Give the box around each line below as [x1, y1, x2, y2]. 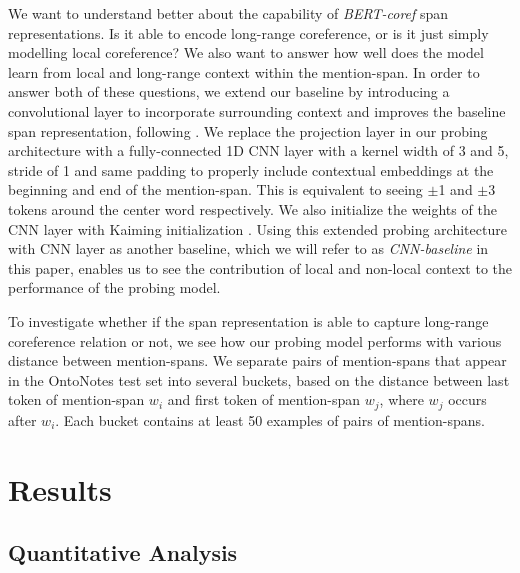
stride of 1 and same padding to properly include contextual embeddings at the [8, 159, 494, 180]
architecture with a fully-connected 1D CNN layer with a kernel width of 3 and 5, [8, 140, 509, 161]
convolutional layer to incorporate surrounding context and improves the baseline [8, 100, 506, 121]
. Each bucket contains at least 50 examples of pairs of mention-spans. [55, 409, 485, 430]
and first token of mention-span [167, 389, 361, 410]
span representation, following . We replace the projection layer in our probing [8, 120, 488, 141]
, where [379, 389, 424, 410]
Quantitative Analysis [8, 537, 238, 568]
